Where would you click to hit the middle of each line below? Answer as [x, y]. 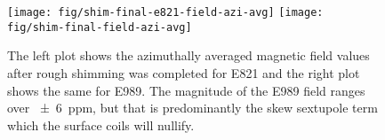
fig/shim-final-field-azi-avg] [100, 27]
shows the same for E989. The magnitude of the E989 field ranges [186, 90]
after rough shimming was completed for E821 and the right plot [184, 72]
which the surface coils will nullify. [101, 124]
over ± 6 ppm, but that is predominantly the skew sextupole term [192, 108]
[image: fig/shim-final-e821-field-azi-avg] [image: [165, 12]
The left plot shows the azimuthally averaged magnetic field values [188, 55]
